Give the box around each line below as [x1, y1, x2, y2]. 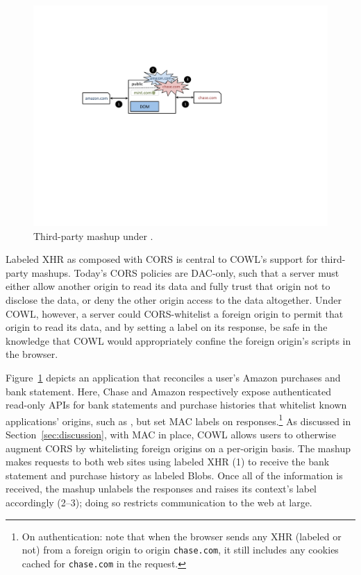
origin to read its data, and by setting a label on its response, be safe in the [6, 320, 328, 334]
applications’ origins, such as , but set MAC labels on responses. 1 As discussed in [6, 411, 351, 428]
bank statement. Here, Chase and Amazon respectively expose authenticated [6, 384, 331, 398]
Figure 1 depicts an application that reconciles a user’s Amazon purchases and [6, 370, 341, 384]
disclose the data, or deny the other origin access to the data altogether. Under [6, 292, 342, 307]
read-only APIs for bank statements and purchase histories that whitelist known [6, 397, 347, 412]
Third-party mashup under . [33, 228, 153, 243]
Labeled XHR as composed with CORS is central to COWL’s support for [6, 252, 318, 266]
